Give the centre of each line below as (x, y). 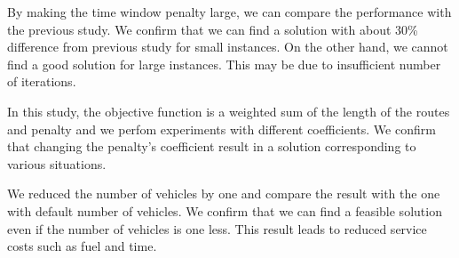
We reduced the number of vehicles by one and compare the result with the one (224, 193)
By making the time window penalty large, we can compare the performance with (229, 12)
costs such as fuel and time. (82, 246)
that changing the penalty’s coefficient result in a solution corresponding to (212, 146)
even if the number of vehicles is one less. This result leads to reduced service (217, 228)
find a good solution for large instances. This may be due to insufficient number (224, 64)
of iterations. (42, 81)
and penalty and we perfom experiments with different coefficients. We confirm (222, 129)
